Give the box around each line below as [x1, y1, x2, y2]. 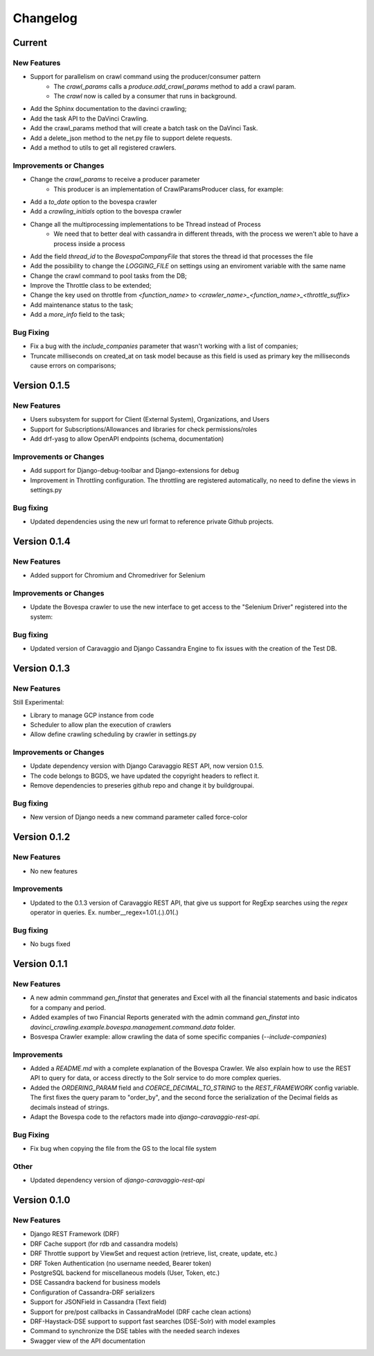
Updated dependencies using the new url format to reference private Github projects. [30, 517, 274, 526]
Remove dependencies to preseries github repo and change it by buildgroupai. [30, 781, 255, 790]
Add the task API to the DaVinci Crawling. [30, 114, 148, 123]
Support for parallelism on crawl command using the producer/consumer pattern [30, 73, 261, 81]
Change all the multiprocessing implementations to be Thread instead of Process [30, 220, 261, 228]
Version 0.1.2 [12, 831, 71, 843]
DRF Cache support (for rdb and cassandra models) [30, 1240, 179, 1248]
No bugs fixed [30, 940, 71, 948]
